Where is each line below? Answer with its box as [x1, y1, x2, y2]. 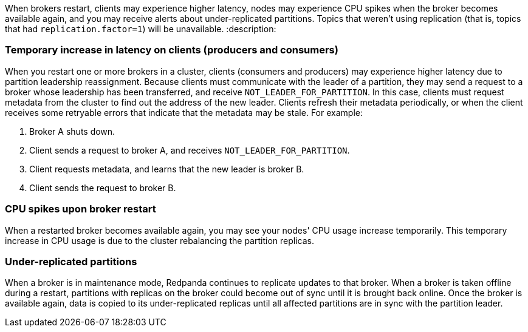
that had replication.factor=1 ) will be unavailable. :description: [5, 24, 276, 34]
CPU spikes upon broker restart [5, 203, 156, 215]
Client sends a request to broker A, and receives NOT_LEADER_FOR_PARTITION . [29, 144, 350, 155]
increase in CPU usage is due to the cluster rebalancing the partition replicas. [5, 235, 314, 246]
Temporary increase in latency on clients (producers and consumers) [5, 44, 338, 56]
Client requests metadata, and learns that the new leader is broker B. [29, 163, 304, 174]
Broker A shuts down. [29, 126, 115, 137]
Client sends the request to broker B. [29, 182, 176, 193]
